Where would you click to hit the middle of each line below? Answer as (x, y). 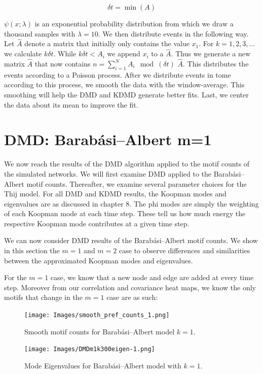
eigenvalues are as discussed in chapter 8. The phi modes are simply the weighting (131, 203)
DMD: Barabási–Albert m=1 (108, 139)
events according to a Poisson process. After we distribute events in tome (118, 74)
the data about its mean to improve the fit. (71, 104)
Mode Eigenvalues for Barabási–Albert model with (103, 365)
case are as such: (132, 297)
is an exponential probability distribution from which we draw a (134, 23)
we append (124, 54)
